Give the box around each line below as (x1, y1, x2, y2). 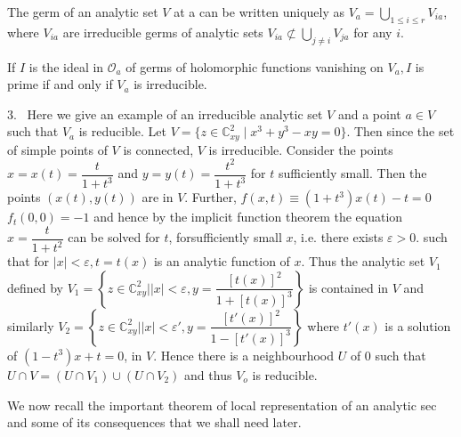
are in (142, 188, 174, 206)
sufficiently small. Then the (278, 164, 427, 182)
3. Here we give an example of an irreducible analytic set (7, 104, 323, 123)
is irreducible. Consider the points (208, 140, 393, 158)
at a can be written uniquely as (174, 3, 345, 20)
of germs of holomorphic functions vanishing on (125, 57, 384, 76)
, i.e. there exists (293, 228, 384, 247)
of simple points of (7, 140, 108, 158)
